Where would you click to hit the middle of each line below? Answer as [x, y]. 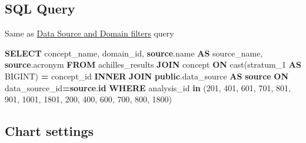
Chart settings [49, 131]
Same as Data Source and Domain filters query [89, 33]
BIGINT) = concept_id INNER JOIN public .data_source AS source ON [147, 76]
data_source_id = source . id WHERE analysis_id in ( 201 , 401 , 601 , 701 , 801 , [148, 87]
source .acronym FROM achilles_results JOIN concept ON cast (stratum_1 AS [153, 64]
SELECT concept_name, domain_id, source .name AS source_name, [134, 53]
